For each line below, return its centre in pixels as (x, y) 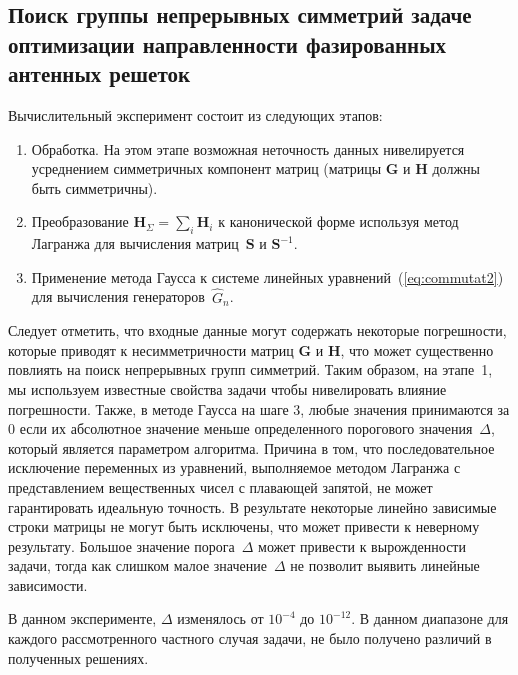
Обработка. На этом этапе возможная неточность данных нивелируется (248, 148)
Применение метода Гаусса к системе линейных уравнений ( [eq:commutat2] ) (267, 276)
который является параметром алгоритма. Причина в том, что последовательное (251, 447)
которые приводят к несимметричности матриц (151, 349)
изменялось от (220, 618)
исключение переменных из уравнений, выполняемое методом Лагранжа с (234, 467)
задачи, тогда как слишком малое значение (137, 565)
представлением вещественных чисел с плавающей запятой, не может (220, 486)
